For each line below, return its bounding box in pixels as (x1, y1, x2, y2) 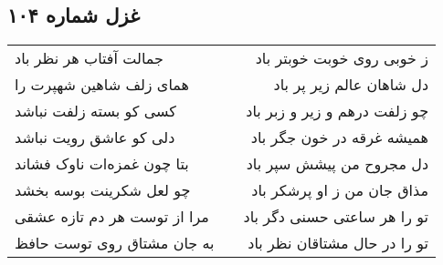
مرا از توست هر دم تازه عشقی (15, 206, 209, 228)
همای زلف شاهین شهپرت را (15, 74, 189, 96)
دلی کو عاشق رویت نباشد (15, 127, 175, 148)
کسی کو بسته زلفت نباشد (15, 100, 176, 122)
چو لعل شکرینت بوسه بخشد (15, 179, 191, 201)
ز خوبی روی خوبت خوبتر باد (255, 47, 429, 69)
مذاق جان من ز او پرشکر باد (251, 179, 429, 201)
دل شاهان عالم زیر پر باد (273, 74, 429, 96)
